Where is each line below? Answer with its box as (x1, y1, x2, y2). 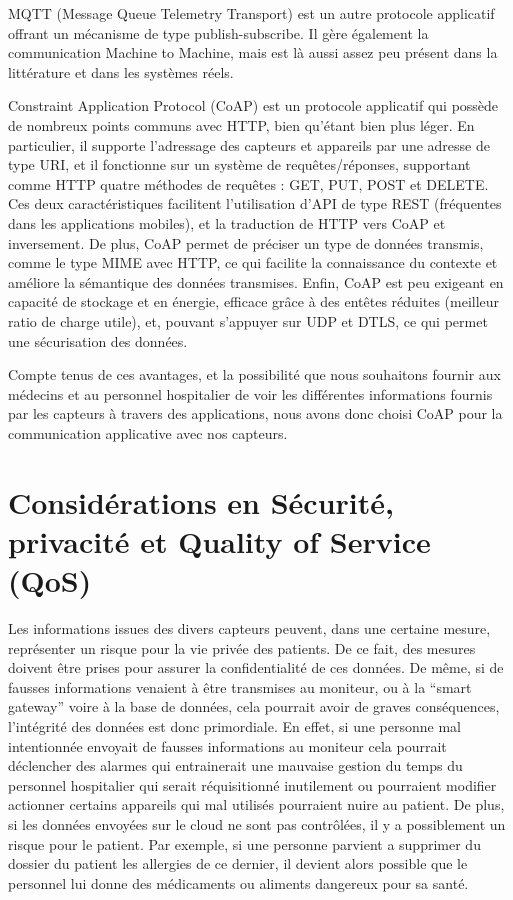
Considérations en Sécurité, (8, 481, 394, 522)
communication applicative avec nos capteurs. (8, 422, 288, 443)
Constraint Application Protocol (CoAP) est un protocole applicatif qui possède (8, 95, 499, 116)
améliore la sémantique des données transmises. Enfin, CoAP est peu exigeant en (8, 271, 504, 292)
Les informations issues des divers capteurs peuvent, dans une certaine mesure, (8, 617, 491, 638)
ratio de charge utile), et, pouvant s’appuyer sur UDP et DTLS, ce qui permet (8, 310, 488, 331)
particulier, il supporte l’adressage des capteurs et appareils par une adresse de (8, 134, 490, 155)
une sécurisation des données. (8, 330, 188, 351)
